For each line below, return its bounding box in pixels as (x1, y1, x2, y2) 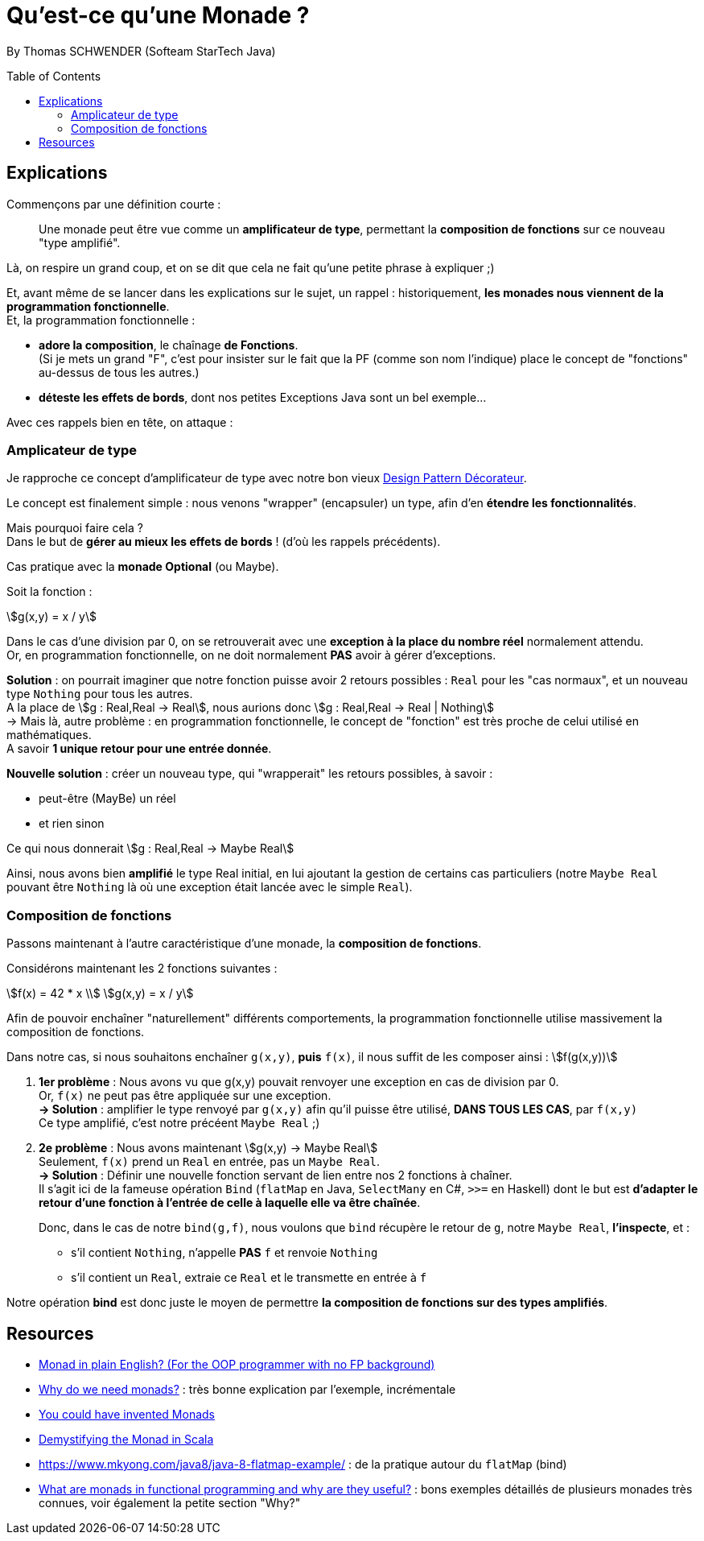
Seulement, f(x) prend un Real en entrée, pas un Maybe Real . (39, 1155, 381, 1169)
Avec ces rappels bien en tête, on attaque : (6, 415, 233, 429)
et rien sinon (39, 816, 105, 831)
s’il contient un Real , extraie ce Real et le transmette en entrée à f (71, 1270, 427, 1285)
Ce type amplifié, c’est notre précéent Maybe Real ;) (39, 1116, 320, 1130)
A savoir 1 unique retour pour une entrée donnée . (6, 742, 272, 756)
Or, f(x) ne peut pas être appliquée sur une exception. (39, 1089, 331, 1103)
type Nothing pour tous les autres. (6, 687, 193, 701)
